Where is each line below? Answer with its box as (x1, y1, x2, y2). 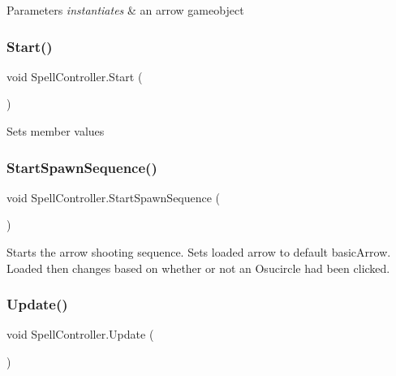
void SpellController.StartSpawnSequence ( (6, 188, 221, 205)
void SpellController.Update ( (6, 326, 154, 343)
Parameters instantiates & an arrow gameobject (6, 2, 244, 18)
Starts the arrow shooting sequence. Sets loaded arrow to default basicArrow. (6, 244, 391, 260)
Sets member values (6, 123, 105, 139)
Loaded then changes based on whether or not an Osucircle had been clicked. (6, 259, 390, 276)
